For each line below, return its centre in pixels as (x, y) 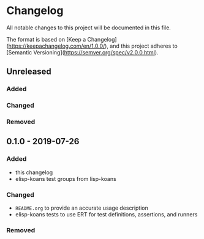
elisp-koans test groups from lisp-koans (66, 178)
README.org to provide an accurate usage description (81, 208)
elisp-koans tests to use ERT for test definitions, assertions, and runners (106, 215)
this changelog (34, 172)
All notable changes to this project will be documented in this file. (89, 28)
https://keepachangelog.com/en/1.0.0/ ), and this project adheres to (93, 46)
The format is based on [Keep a (46, 39)
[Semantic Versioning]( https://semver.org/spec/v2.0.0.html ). (82, 52)
